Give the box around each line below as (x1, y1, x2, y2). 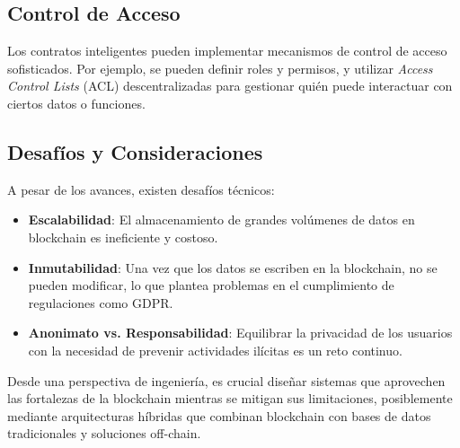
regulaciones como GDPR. (28, 293, 173, 312)
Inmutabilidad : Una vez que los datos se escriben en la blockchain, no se (28, 258, 438, 277)
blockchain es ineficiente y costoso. (28, 227, 218, 246)
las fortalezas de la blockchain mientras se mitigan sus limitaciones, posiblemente (7, 389, 453, 408)
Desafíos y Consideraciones (7, 137, 263, 165)
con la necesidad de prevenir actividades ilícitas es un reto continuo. (28, 340, 402, 359)
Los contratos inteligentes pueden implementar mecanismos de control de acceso (7, 41, 447, 60)
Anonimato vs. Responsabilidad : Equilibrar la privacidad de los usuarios (28, 323, 453, 342)
